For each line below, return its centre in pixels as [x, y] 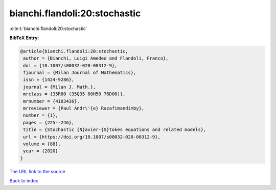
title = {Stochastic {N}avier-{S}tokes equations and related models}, [115, 130]
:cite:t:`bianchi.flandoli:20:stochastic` [49, 29]
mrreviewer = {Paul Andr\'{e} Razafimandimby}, [84, 108]
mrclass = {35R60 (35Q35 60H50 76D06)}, [74, 94]
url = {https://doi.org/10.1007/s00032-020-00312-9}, [92, 137]
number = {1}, [41, 115]
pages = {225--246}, [49, 123]
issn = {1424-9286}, [49, 80]
